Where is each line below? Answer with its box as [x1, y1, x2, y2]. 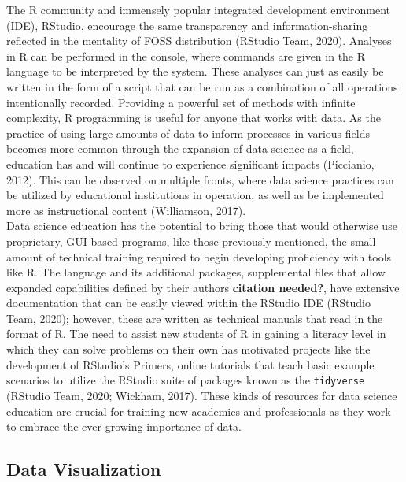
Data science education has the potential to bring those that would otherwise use [6, 217, 397, 234]
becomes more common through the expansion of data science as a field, [6, 140, 354, 157]
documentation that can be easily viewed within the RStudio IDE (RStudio [6, 295, 371, 311]
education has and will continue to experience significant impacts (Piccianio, [6, 155, 375, 172]
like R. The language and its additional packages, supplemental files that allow [6, 264, 386, 280]
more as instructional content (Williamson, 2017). [6, 202, 246, 218]
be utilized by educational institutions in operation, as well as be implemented [6, 187, 384, 203]
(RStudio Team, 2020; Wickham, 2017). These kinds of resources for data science [6, 387, 397, 403]
